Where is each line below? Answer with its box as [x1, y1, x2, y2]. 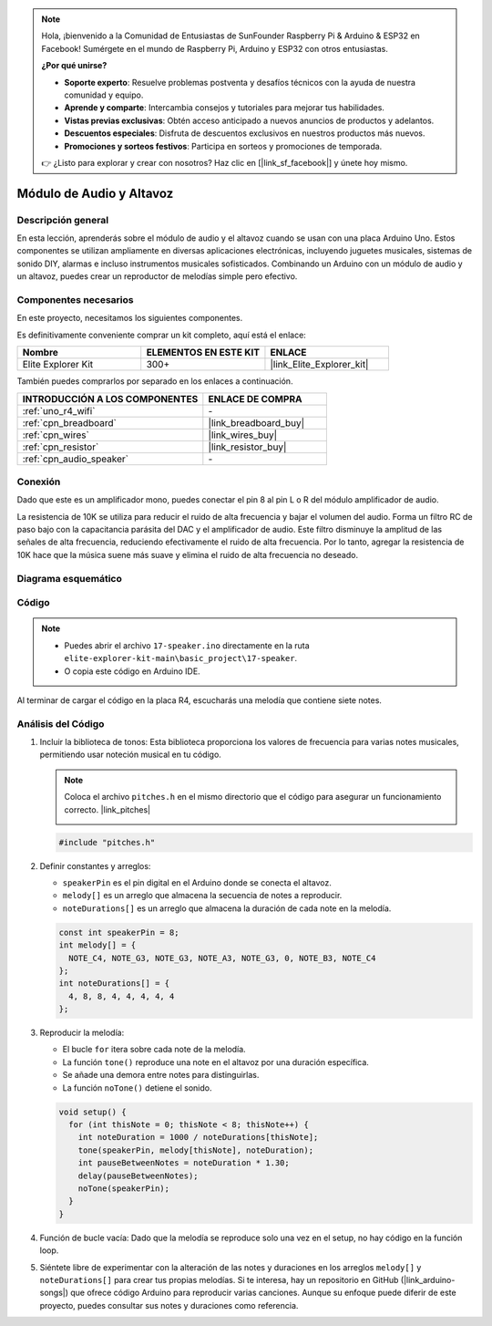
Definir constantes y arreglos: [39, 860, 151, 871]
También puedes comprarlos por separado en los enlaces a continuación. [16, 376, 293, 387]
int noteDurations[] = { [58, 979, 170, 989]
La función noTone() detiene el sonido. [62, 1082, 213, 1093]
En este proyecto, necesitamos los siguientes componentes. [16, 313, 243, 324]
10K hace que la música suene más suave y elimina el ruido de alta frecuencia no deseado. [16, 549, 359, 560]
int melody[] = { [58, 940, 137, 950]
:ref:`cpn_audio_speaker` [22, 452, 129, 465]
